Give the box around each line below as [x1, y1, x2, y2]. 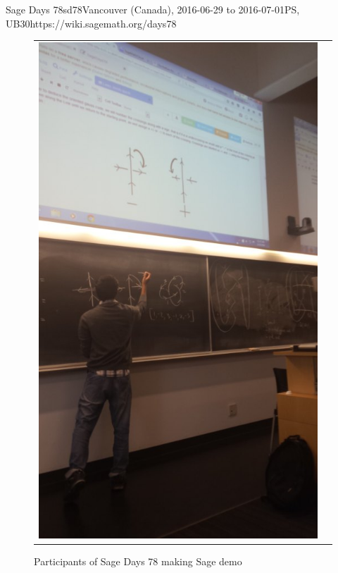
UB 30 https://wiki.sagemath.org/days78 [6, 16, 177, 30]
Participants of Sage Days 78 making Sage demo [34, 554, 242, 569]
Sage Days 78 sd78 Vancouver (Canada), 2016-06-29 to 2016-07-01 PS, [6, 2, 300, 16]
